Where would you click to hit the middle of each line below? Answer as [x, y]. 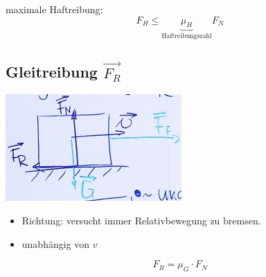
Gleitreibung [52, 72]
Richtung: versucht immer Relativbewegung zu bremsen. [141, 220]
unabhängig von [56, 243]
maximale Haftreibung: [54, 9]
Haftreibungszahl [187, 36]
